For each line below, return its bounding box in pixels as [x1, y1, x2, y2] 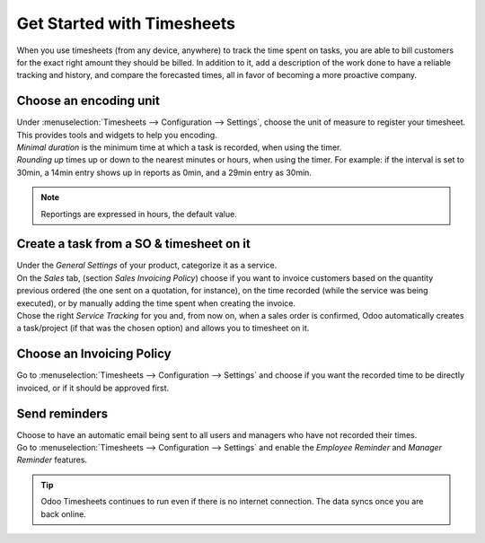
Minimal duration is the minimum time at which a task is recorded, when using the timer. [16, 142, 342, 153]
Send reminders [16, 406, 109, 421]
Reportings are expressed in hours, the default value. [40, 208, 237, 219]
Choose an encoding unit [16, 93, 161, 109]
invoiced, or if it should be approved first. [16, 382, 170, 393]
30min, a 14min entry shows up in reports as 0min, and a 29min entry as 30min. [16, 167, 312, 178]
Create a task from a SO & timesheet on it [16, 236, 251, 251]
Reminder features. [16, 454, 88, 466]
